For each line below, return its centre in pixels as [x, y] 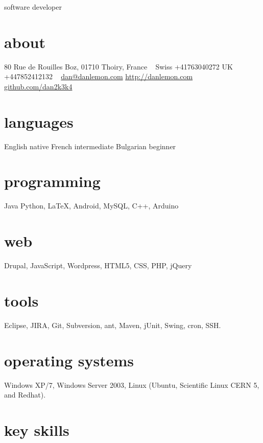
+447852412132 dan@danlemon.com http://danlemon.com [99, 76]
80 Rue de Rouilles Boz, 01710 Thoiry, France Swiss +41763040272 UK [118, 66]
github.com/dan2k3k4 [38, 86]
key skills [37, 429]
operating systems [69, 360]
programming [52, 181]
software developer [33, 7]
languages [39, 121]
